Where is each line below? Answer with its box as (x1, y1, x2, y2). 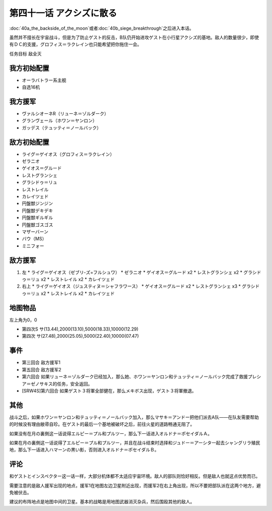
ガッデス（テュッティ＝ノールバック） (22, 124, 102, 131)
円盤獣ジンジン (22, 201, 53, 207)
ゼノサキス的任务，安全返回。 (30, 380, 93, 387)
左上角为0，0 (9, 316, 37, 323)
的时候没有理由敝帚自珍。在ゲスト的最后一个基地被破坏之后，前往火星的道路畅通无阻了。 (9, 421, 195, 427)
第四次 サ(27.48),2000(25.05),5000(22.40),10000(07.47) (22, 333, 139, 339)
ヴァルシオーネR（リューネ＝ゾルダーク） (22, 110, 109, 116)
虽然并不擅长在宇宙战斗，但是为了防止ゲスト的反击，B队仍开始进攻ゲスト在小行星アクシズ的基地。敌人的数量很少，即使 (9, 34, 259, 40)
